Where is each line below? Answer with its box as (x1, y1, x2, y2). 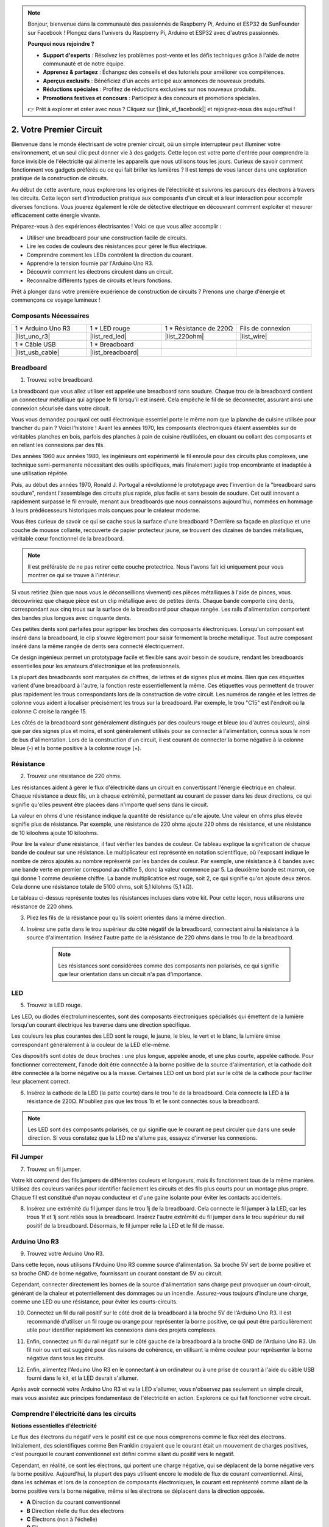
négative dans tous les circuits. (26, 1355, 105, 1362)
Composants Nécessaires (11, 312, 90, 320)
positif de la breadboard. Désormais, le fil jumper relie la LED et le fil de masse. (26, 1222, 225, 1229)
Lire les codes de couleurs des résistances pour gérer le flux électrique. (26, 242, 207, 250)
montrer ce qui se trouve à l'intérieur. (27, 572, 121, 579)
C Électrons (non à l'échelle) (26, 1515, 97, 1523)
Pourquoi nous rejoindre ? (27, 40, 94, 48)
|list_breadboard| (90, 348, 140, 357)
